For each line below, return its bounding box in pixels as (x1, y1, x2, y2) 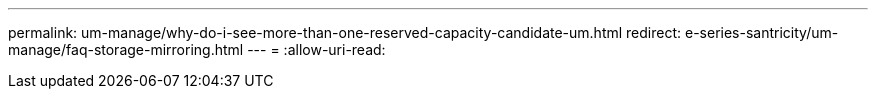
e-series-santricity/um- (684, 24, 839, 41)
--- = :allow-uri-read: (247, 41, 386, 58)
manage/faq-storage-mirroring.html (8, 41, 244, 58)
